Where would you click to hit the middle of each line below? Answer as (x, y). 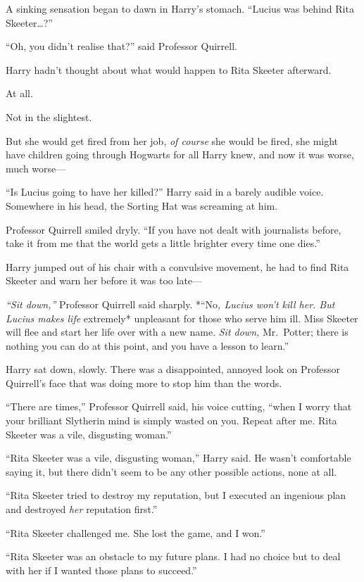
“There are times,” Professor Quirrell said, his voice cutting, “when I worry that (179, 406)
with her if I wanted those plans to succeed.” (101, 570)
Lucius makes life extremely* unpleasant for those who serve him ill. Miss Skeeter (182, 318)
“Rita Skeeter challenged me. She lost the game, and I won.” (136, 532)
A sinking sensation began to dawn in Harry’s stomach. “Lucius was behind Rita (180, 8)
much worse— (36, 168)
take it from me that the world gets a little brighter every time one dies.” (163, 243)
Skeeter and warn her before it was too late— (104, 280)
